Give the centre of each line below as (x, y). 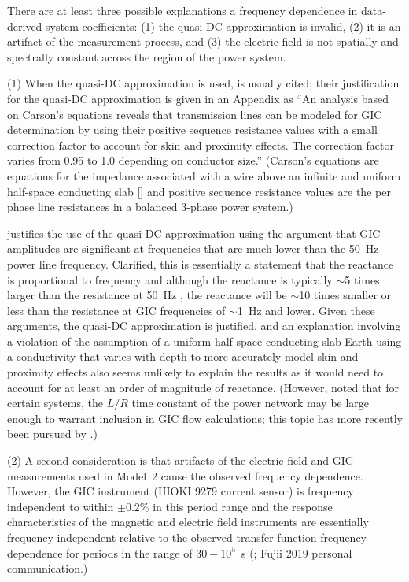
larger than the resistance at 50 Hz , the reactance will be (147, 295)
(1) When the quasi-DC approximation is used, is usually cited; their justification (203, 83)
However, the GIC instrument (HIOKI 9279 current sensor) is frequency (181, 491)
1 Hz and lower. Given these (306, 310)
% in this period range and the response (236, 506)
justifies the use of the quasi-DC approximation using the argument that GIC (194, 233)
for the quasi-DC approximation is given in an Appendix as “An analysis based (198, 98)
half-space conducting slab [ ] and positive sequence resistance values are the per (199, 191)
